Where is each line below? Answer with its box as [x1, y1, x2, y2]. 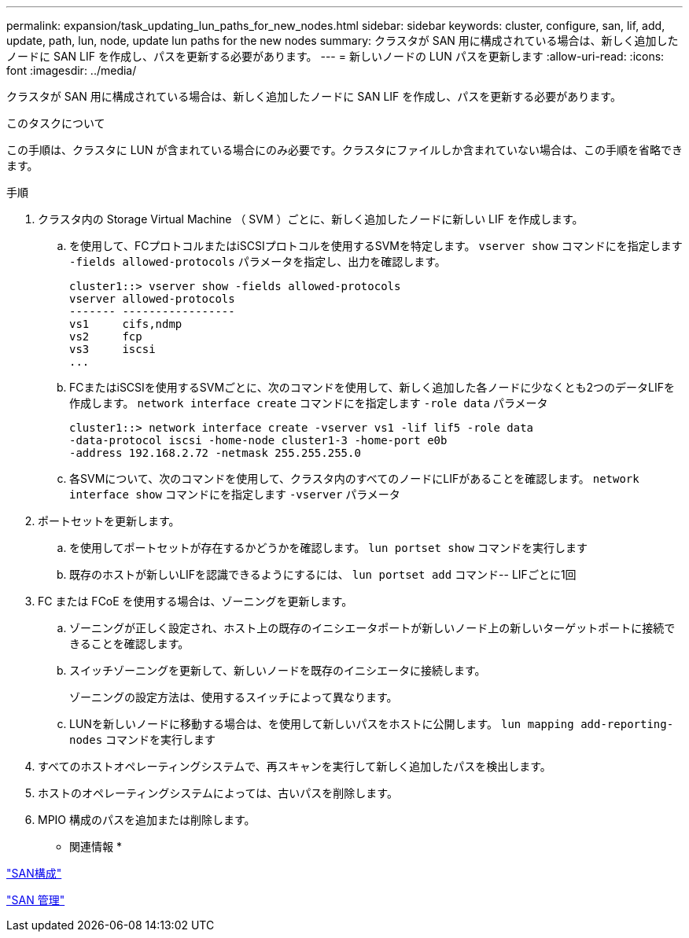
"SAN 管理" [6, 893, 65, 907]
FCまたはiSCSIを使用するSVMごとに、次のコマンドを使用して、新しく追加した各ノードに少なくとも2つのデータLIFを [69, 381, 676, 394]
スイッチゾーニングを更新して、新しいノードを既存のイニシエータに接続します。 [69, 664, 486, 677]
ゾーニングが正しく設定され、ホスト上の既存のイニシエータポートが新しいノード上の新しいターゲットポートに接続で [69, 621, 676, 635]
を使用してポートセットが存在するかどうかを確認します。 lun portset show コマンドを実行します [69, 541, 588, 554]
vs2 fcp [69, 330, 142, 343]
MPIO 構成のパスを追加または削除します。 [38, 813, 256, 826]
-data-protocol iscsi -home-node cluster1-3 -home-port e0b [69, 434, 448, 447]
